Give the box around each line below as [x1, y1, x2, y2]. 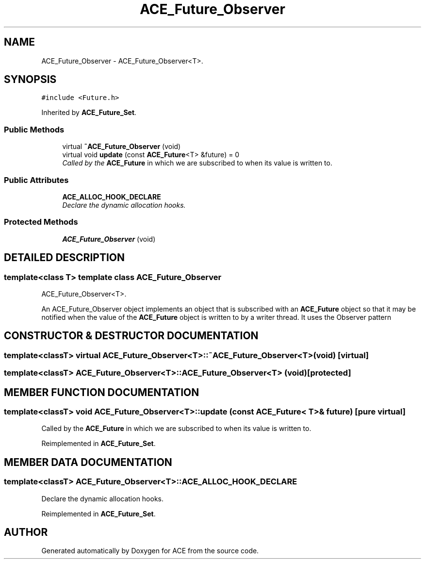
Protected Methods [4, 217, 78, 227]
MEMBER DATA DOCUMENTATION [4, 456, 172, 468]
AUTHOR [4, 526, 48, 538]
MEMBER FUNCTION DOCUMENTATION [4, 386, 199, 398]
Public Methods [4, 124, 65, 134]
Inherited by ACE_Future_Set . [41, 108, 137, 117]
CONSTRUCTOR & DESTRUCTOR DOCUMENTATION [4, 330, 259, 342]
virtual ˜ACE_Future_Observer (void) [62, 142, 181, 151]
